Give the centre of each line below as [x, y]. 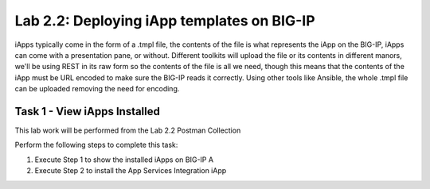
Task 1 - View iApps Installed [88, 111]
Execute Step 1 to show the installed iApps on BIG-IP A [124, 160]
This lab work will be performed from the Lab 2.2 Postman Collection [128, 130]
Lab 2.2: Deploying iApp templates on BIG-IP [165, 21]
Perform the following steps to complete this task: [96, 145]
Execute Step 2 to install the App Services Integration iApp [131, 171]
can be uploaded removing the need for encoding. [97, 89]
